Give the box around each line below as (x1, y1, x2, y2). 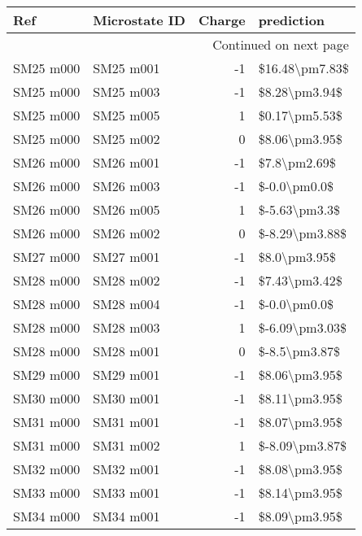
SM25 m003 (93, 82, 160, 101)
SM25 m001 (93, 59, 160, 77)
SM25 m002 (93, 129, 160, 148)
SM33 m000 (13, 483, 81, 502)
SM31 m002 (93, 436, 160, 455)
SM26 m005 (93, 200, 160, 219)
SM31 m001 (93, 412, 160, 431)
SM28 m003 (93, 318, 160, 337)
